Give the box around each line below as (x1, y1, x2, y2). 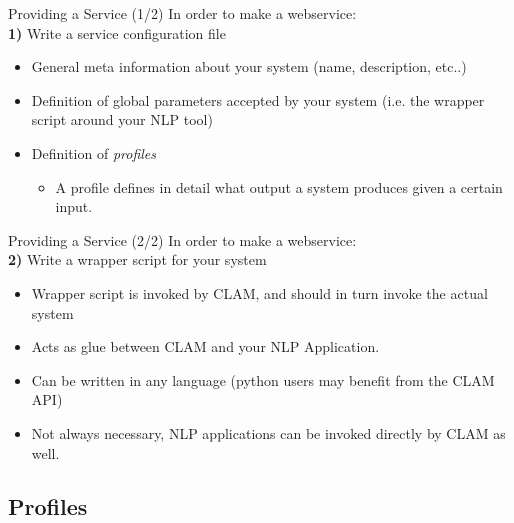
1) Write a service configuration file (8, 22, 226, 43)
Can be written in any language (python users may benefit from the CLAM (31, 369, 495, 390)
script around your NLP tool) (31, 109, 213, 130)
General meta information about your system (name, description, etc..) (31, 56, 467, 77)
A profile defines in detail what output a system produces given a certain (55, 176, 503, 197)
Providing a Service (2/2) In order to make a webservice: (8, 229, 357, 250)
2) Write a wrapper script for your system (8, 249, 267, 270)
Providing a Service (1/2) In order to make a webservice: (8, 3, 357, 23)
